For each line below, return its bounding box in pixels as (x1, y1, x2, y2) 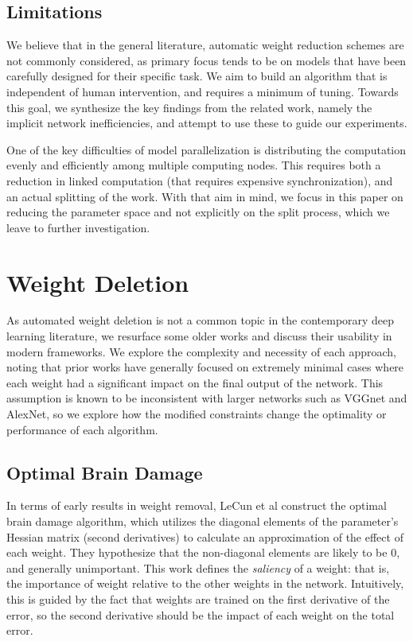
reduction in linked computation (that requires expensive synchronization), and (6, 172, 393, 188)
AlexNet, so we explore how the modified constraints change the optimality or (6, 406, 387, 422)
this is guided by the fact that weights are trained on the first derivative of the (6, 590, 390, 607)
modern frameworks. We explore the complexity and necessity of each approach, (6, 343, 397, 359)
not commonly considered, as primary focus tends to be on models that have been (6, 52, 407, 68)
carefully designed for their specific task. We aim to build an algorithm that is (6, 68, 388, 84)
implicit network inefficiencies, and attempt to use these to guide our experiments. (6, 115, 407, 131)
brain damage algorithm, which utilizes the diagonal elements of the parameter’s (6, 513, 399, 529)
